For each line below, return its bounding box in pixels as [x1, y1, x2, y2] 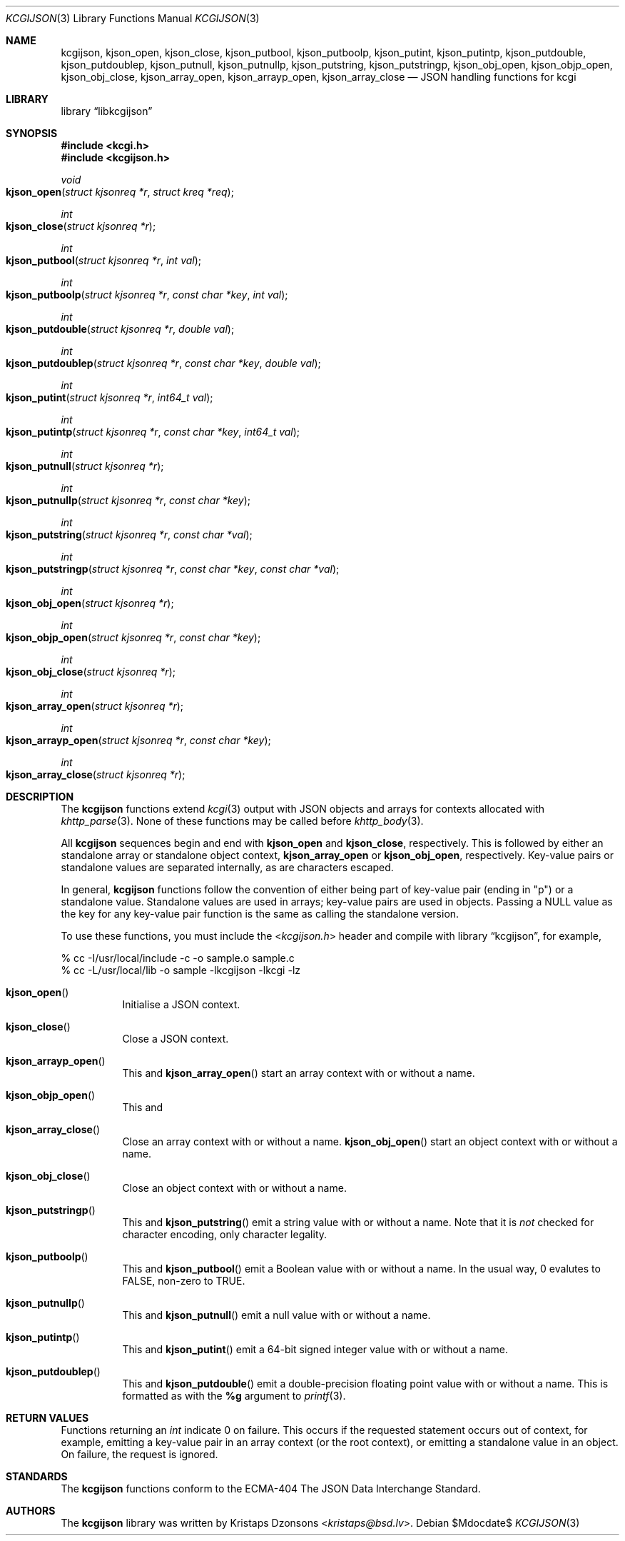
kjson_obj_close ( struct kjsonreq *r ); [6, 666, 176, 678]
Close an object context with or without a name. [122, 1182, 347, 1194]
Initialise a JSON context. [122, 998, 240, 1010]
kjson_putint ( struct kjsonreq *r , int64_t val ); [6, 391, 213, 403]
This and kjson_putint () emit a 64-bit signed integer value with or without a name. [122, 1343, 509, 1355]
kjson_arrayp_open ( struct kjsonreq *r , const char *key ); [6, 734, 271, 746]
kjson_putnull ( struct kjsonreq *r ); [6, 460, 164, 472]
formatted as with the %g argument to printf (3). [122, 1390, 346, 1402]
